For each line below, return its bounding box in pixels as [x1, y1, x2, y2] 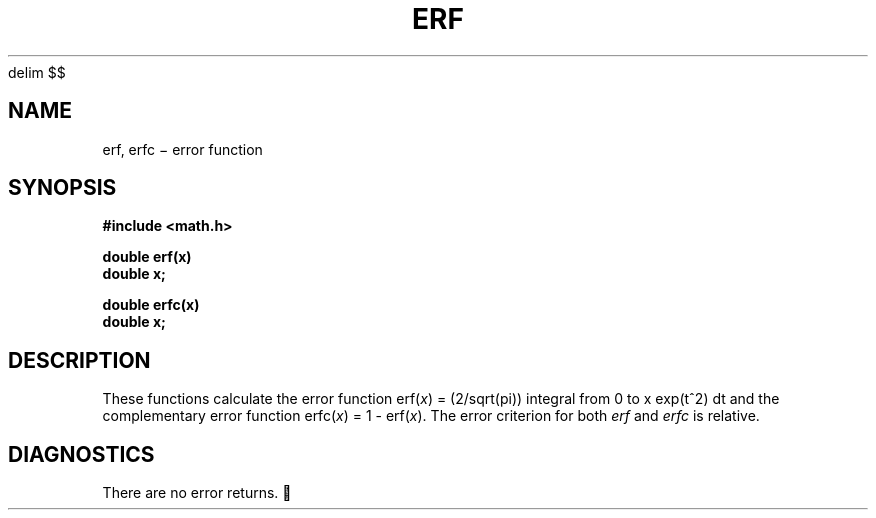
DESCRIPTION [8, 347, 151, 373]
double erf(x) [102, 248, 192, 266]
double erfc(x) [102, 296, 200, 314]
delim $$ [8, 63, 66, 81]
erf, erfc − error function [102, 140, 263, 158]
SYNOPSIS [8, 175, 117, 201]
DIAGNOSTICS [8, 441, 155, 467]
